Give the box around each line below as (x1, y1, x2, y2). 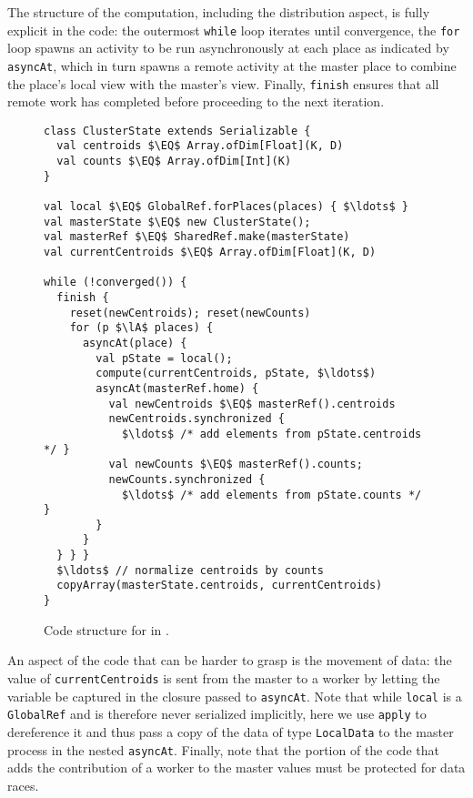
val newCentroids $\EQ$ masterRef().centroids (108, 397, 396, 410)
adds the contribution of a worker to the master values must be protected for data (7, 758, 466, 777)
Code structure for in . (44, 620, 169, 639)
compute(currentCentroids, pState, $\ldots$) (96, 367, 377, 380)
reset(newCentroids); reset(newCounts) (69, 306, 311, 319)
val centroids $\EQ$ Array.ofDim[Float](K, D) (56, 139, 344, 153)
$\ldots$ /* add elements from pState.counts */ (121, 488, 422, 501)
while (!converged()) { (44, 276, 187, 289)
